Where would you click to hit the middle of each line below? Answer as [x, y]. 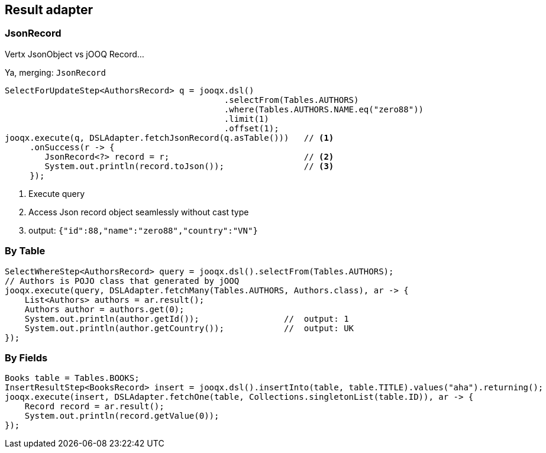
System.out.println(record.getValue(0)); [122, 416]
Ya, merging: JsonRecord [55, 72]
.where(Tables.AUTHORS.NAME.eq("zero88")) [324, 109]
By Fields [26, 357]
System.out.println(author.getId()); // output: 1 [187, 318]
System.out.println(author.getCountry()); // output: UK [189, 328]
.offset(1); [251, 128]
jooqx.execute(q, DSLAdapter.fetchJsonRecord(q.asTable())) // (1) [169, 137]
